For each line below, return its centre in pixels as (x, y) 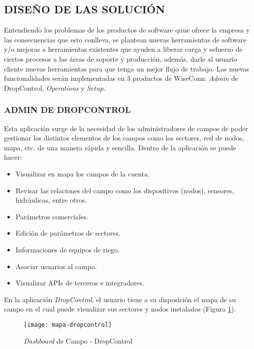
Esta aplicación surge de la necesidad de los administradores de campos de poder (126, 128)
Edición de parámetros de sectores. (68, 233)
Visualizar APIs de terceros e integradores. (80, 283)
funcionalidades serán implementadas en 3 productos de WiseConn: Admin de (121, 78)
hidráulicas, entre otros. (51, 200)
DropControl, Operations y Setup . (55, 87)
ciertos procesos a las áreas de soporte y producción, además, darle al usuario (121, 58)
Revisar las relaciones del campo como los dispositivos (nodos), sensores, (125, 190)
